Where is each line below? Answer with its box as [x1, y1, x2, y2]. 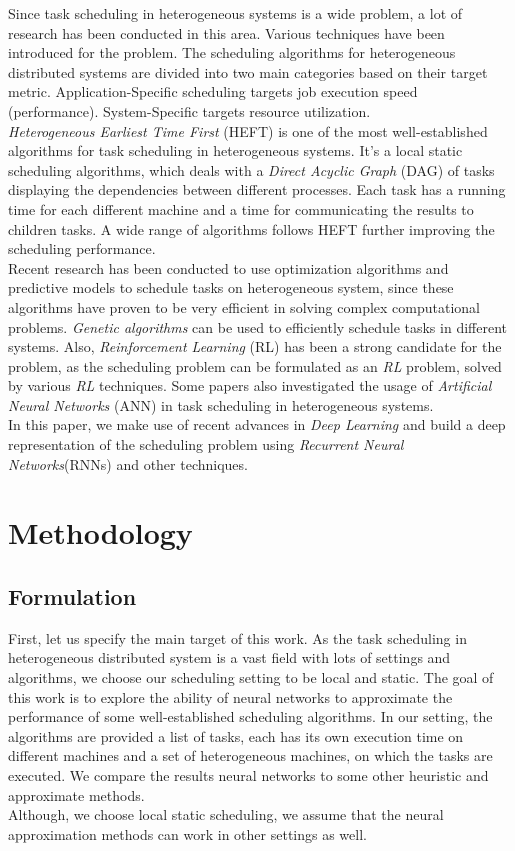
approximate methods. [8, 784, 145, 805]
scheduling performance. [8, 238, 156, 259]
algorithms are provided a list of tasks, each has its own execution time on [8, 725, 464, 746]
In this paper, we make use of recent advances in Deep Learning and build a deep [8, 414, 506, 435]
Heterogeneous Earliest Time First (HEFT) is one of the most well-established [8, 120, 488, 141]
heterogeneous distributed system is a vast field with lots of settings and [8, 647, 451, 668]
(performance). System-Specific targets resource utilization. [8, 100, 371, 121]
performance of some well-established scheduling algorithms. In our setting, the [8, 706, 493, 727]
